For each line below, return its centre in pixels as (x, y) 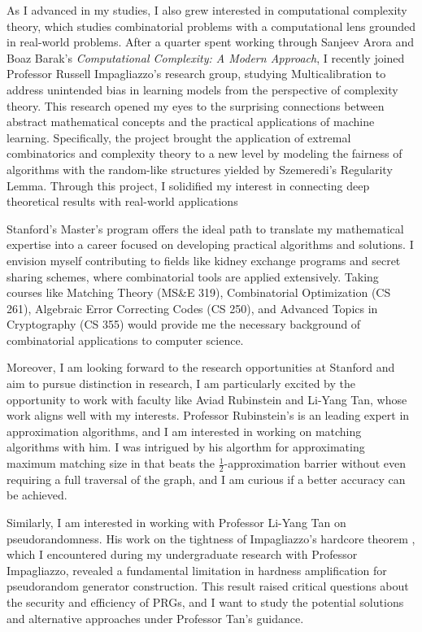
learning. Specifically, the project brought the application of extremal (179, 137)
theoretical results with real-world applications (122, 201)
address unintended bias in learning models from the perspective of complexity (202, 89)
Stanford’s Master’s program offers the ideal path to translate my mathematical (205, 228)
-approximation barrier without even (315, 463)
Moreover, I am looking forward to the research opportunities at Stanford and (201, 367)
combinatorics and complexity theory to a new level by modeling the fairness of (204, 153)
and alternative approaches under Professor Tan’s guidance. (155, 618)
